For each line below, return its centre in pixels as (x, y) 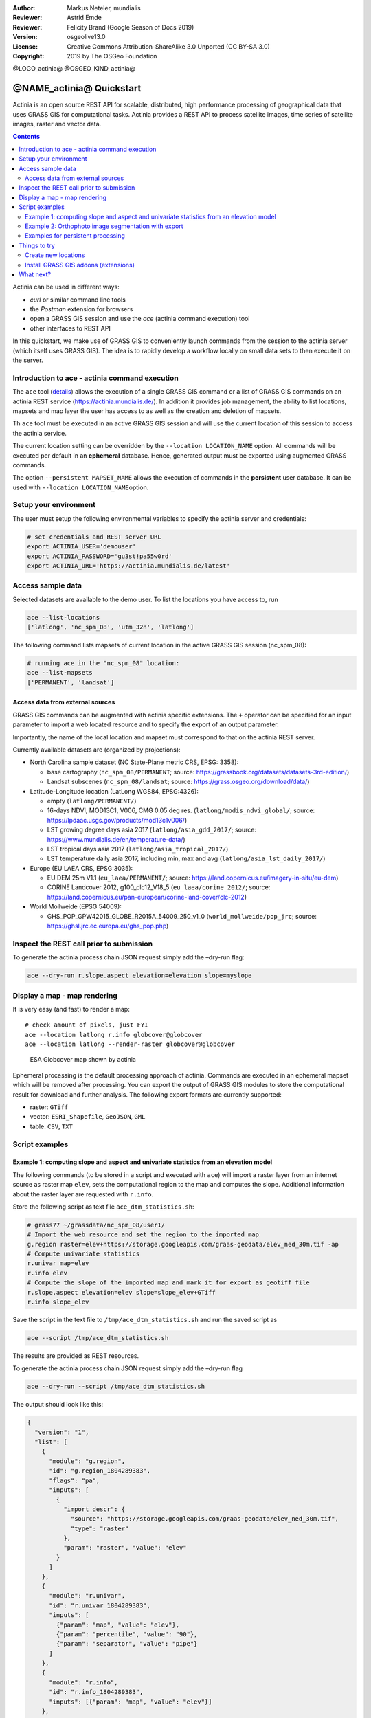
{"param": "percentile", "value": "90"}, (127, 1634)
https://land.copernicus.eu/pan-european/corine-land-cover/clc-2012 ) (147, 897)
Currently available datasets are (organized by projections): (97, 750)
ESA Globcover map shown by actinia (83, 1060)
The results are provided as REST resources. (76, 1356)
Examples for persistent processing (75, 236)
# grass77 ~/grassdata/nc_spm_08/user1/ (96, 1225)
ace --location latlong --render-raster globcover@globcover (130, 1044)
